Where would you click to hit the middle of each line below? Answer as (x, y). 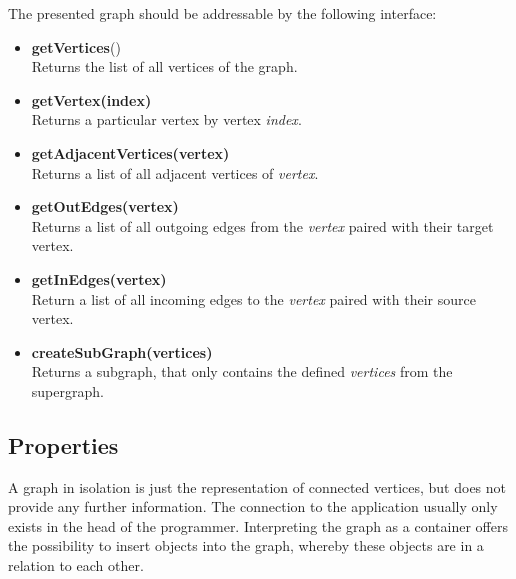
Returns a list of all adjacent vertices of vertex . (175, 172)
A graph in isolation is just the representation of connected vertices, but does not (257, 486)
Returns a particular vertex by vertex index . (166, 119)
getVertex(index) (91, 99)
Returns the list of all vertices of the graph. (164, 66)
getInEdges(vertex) (99, 278)
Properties (63, 444)
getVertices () (76, 46)
